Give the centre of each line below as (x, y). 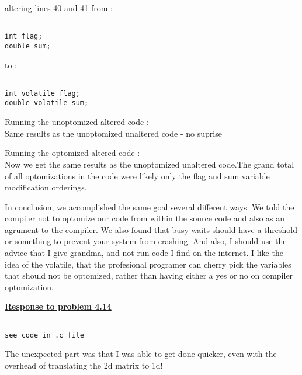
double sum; (28, 46)
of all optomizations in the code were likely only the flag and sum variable (137, 176)
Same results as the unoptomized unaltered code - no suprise (113, 133)
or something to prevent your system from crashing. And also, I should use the (146, 241)
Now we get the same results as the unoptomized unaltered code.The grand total (150, 164)
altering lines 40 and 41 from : (59, 8)
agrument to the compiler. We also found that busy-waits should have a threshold (151, 229)
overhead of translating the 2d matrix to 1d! (84, 365)
